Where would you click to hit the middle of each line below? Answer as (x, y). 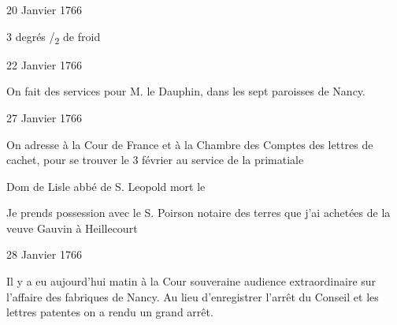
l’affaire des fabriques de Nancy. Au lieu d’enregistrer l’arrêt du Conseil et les (193, 296)
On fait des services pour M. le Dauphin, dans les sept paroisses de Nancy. (186, 91)
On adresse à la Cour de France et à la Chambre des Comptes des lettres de (190, 144)
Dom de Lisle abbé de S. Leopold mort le (106, 186)
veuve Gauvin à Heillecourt (72, 228)
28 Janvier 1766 (44, 254)
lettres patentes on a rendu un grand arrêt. (110, 312)
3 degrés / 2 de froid (54, 37)
